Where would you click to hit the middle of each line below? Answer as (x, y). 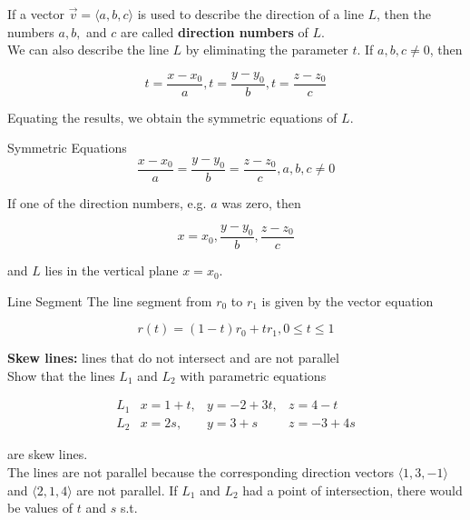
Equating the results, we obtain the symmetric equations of (172, 117)
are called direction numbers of (215, 31)
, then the (404, 14)
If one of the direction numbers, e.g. (107, 202)
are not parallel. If (127, 490)
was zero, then (261, 202)
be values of (40, 508)
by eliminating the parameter (267, 50)
